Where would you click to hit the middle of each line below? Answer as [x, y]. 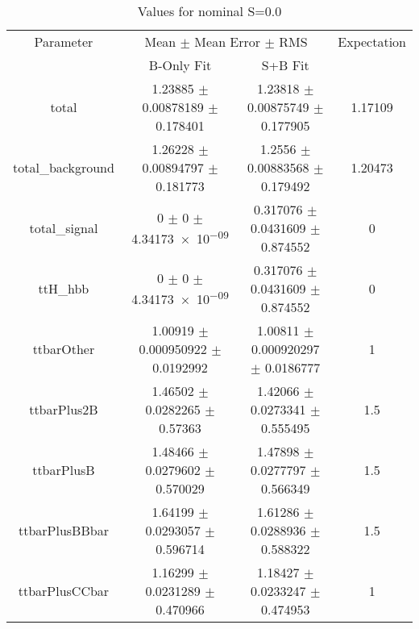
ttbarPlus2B [64, 409]
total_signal [64, 228]
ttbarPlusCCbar [64, 591]
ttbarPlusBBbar [63, 530]
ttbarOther [64, 349]
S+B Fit [285, 65]
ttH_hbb [64, 288]
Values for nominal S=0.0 [209, 11]
